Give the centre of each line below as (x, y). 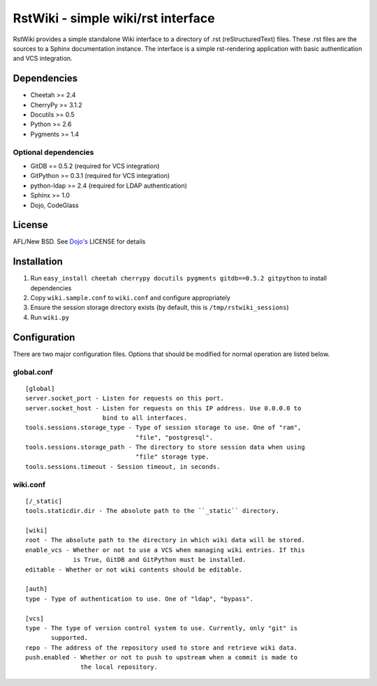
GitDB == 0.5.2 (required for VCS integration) (95, 166)
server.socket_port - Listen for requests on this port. (125, 398)
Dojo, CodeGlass (55, 205)
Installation (38, 262)
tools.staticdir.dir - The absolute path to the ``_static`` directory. (152, 511)
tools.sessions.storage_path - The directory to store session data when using (165, 447)
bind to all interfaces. (145, 418)
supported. (70, 638)
